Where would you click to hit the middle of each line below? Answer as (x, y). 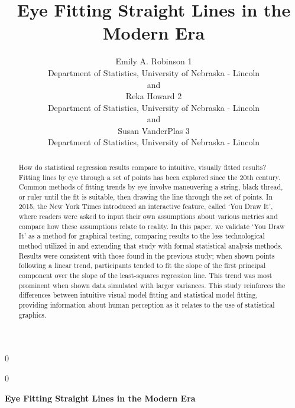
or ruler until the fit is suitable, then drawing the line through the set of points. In (145, 196)
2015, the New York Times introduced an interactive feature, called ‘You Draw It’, (146, 206)
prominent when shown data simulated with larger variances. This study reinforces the (152, 285)
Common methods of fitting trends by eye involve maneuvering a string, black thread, (151, 187)
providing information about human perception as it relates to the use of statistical (147, 305)
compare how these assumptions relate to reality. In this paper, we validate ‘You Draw (152, 226)
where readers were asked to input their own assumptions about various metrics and (148, 216)
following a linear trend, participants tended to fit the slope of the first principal (142, 265)
